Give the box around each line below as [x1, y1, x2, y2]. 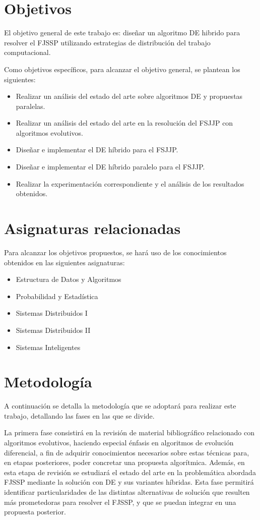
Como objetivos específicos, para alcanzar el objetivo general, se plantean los [4, 64, 240, 74]
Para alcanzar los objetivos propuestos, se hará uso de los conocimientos [4, 247, 227, 257]
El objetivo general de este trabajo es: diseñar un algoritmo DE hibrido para [4, 27, 240, 38]
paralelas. [16, 100, 45, 111]
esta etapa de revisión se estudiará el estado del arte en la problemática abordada [4, 467, 256, 477]
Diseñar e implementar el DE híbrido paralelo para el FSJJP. [16, 161, 205, 172]
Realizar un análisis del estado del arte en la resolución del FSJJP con [16, 118, 233, 128]
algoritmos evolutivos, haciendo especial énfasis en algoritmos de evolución [4, 437, 234, 448]
